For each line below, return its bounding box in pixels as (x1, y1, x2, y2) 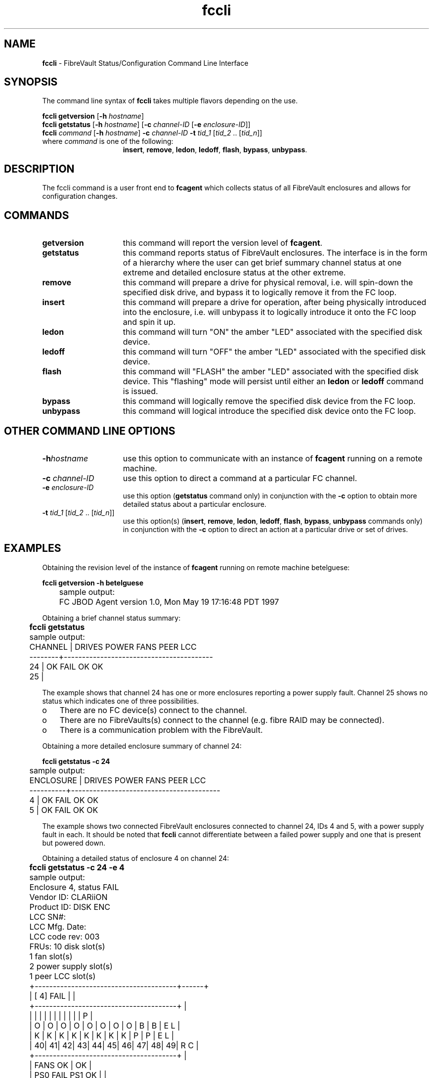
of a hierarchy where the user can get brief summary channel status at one (123, 258, 402, 268)
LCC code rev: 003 (29, 931, 100, 942)
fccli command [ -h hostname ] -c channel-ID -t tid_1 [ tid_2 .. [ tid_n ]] (42, 129, 262, 137)
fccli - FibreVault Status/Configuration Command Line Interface (42, 58, 249, 67)
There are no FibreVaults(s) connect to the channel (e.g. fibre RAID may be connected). (59, 715, 385, 725)
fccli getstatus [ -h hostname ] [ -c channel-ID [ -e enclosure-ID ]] (42, 120, 251, 129)
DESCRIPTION (4, 162, 75, 175)
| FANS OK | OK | (29, 1060, 92, 1070)
